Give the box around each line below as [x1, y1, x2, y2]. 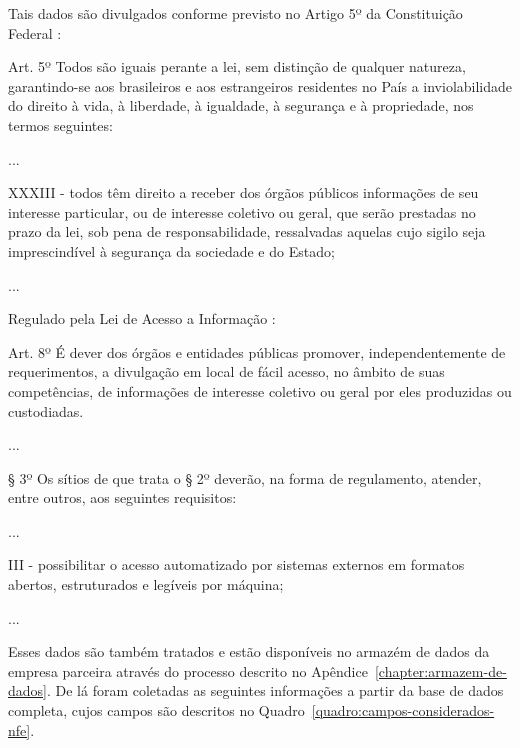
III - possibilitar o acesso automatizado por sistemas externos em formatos [8, 554, 465, 575]
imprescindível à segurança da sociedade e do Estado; [8, 240, 335, 261]
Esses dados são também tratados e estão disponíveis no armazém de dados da [8, 641, 490, 662]
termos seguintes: [8, 114, 113, 135]
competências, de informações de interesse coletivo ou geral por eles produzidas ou [8, 380, 512, 401]
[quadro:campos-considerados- [311, 700, 495, 721]
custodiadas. [8, 400, 84, 421]
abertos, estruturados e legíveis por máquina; [8, 574, 284, 595]
